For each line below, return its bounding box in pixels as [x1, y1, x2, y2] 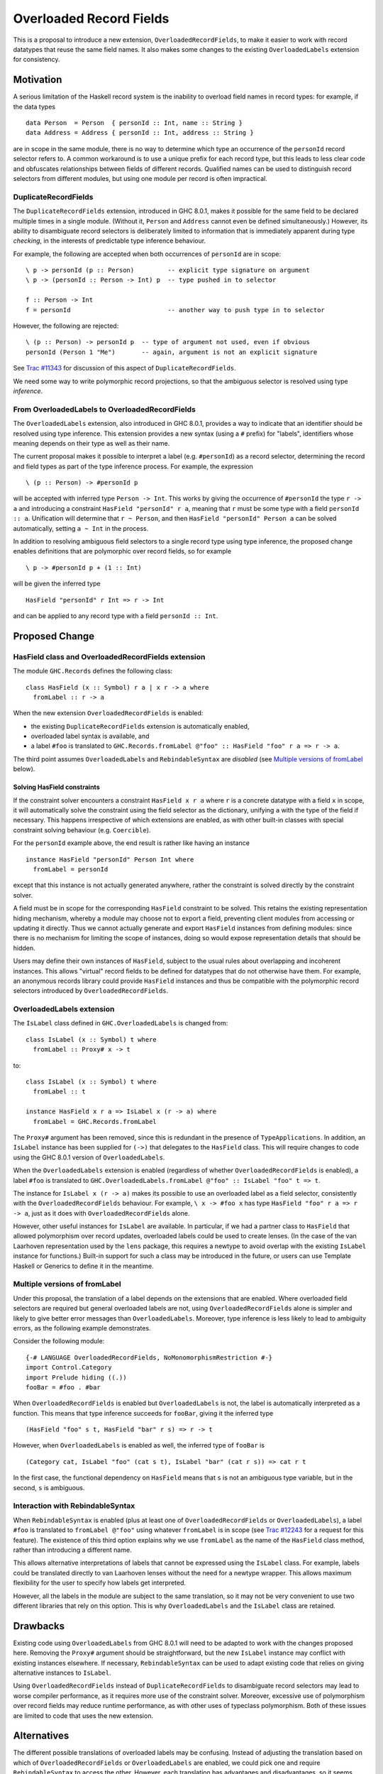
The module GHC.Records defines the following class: [13, 667, 173, 676]
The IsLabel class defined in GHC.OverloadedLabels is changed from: [13, 1019, 228, 1028]
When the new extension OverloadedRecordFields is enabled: [13, 709, 204, 717]
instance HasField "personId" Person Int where [26, 855, 194, 864]
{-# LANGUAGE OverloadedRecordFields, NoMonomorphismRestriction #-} [26, 1353, 273, 1362]
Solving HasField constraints [13, 783, 100, 791]
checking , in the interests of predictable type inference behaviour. [13, 236, 206, 245]
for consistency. [13, 55, 60, 64]
